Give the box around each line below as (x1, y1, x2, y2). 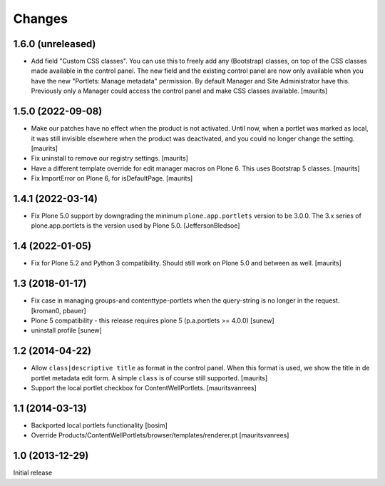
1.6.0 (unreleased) (13, 38, 96, 50)
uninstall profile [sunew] (31, 326, 103, 335)
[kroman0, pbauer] (31, 306, 87, 315)
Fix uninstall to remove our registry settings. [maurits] (31, 154, 189, 163)
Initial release (13, 468, 53, 477)
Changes (13, 11, 68, 26)
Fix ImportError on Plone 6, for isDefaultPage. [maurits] (31, 174, 193, 183)
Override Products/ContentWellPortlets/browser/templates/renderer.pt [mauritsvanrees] (31, 431, 289, 440)
